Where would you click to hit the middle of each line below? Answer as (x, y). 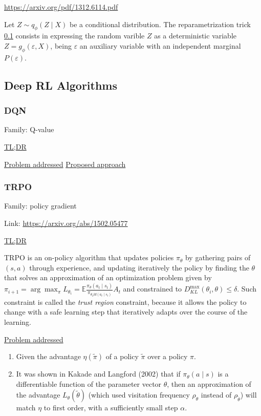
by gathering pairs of (218, 257)
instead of (216, 395)
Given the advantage (48, 356)
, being (61, 45)
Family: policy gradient (40, 206)
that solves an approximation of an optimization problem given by (108, 277)
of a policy (122, 356)
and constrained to (153, 289)
